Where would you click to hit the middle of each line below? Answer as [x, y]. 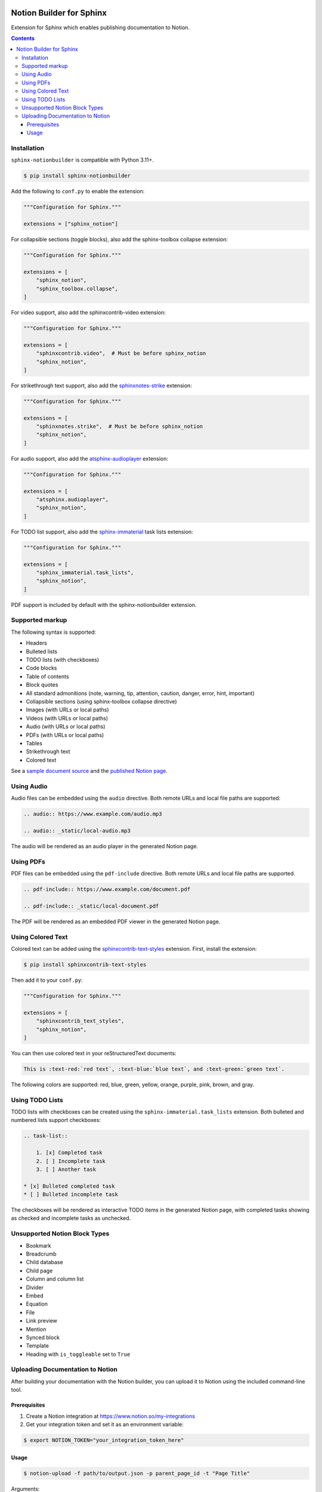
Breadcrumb [41, 1254]
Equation [37, 1304]
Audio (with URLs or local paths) [66, 727]
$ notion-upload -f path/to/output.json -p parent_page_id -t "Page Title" [137, 1473]
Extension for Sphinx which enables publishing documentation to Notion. [100, 27]
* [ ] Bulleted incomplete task [71, 1194]
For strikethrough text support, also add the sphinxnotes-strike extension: [101, 386]
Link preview [42, 1321]
